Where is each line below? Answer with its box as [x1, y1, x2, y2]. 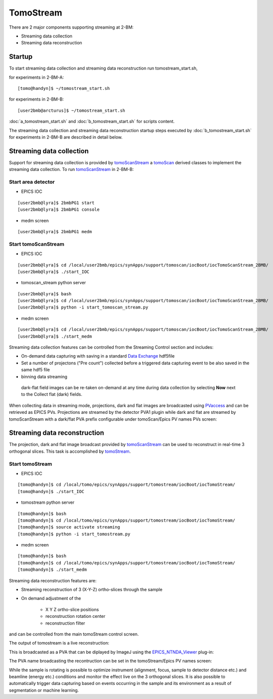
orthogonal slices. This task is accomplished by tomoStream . [9, 448, 131, 454]
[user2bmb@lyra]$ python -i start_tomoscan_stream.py [17, 305, 148, 310]
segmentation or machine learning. [9, 687, 79, 693]
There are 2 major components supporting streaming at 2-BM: [9, 24, 134, 30]
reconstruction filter [45, 620, 85, 626]
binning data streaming [21, 374, 68, 379]
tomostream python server [21, 499, 75, 505]
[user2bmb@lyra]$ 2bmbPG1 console [17, 207, 100, 212]
